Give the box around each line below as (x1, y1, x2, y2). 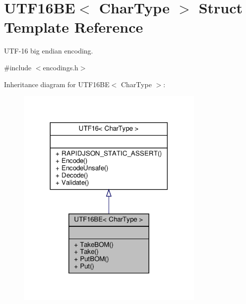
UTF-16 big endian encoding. (4, 46, 93, 56)
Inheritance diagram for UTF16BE (4, 79, 110, 89)
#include (4, 62, 32, 72)
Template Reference (4, 17, 143, 37)
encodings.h (43, 62, 78, 72)
